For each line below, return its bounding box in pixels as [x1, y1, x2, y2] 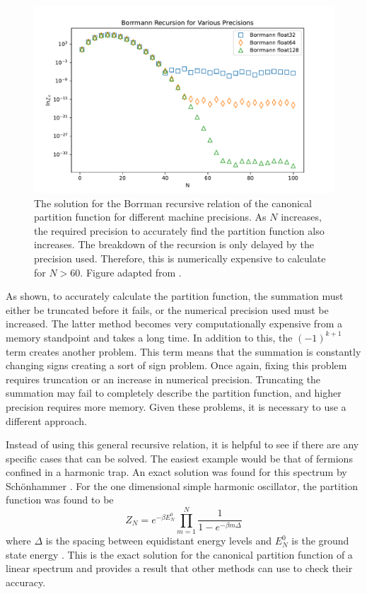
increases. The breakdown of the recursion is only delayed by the [34, 237, 314, 252]
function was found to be [6, 492, 114, 507]
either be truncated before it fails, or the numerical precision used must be [6, 302, 329, 317]
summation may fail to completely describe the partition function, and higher [6, 385, 342, 400]
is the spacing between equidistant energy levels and [45, 533, 272, 548]
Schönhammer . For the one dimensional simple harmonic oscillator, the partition [6, 478, 359, 493]
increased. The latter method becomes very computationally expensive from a [6, 316, 342, 331]
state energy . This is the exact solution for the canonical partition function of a [6, 547, 353, 561]
